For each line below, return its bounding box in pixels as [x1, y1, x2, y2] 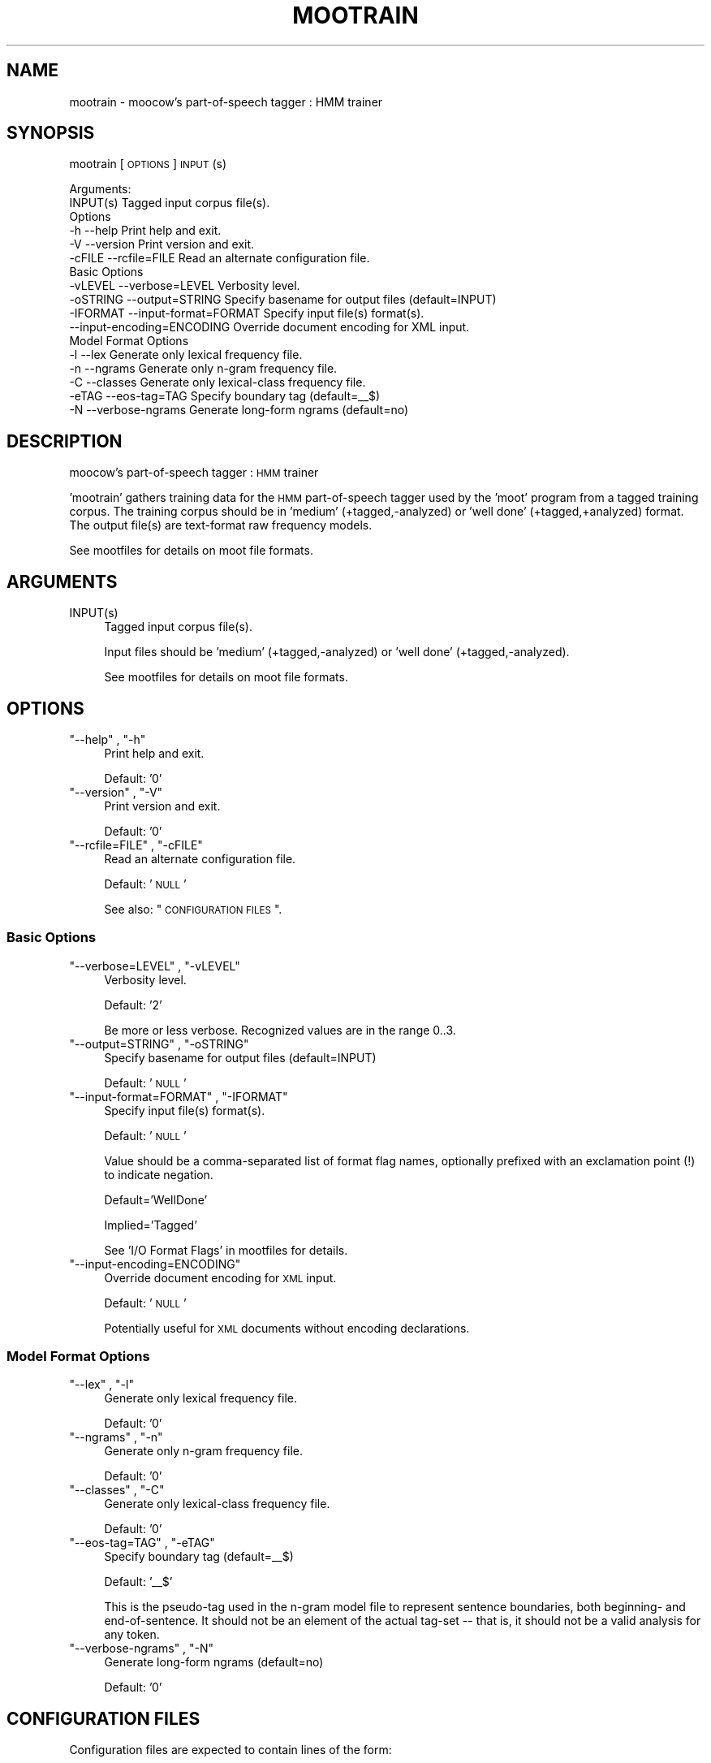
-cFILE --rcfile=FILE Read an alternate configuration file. [69, 251, 370, 266]
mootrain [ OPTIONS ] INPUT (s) [69, 157, 227, 171]
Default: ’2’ [104, 997, 162, 1012]
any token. [104, 1627, 160, 1642]
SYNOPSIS [6, 123, 95, 144]
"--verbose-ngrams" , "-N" [69, 1641, 214, 1656]
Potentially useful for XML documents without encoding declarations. [104, 1320, 470, 1335]
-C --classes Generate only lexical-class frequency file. [69, 375, 366, 390]
